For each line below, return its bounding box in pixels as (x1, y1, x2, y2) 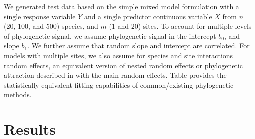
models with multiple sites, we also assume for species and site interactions (4, 50, 233, 60)
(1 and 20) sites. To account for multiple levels (109, 21, 252, 31)
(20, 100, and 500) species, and (4, 21, 98, 31)
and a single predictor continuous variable (84, 11, 212, 21)
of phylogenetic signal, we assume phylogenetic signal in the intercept (4, 30, 216, 41)
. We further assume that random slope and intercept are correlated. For (27, 40, 250, 51)
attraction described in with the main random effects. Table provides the (4, 70, 227, 80)
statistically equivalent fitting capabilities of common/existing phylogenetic (4, 79, 234, 90)
